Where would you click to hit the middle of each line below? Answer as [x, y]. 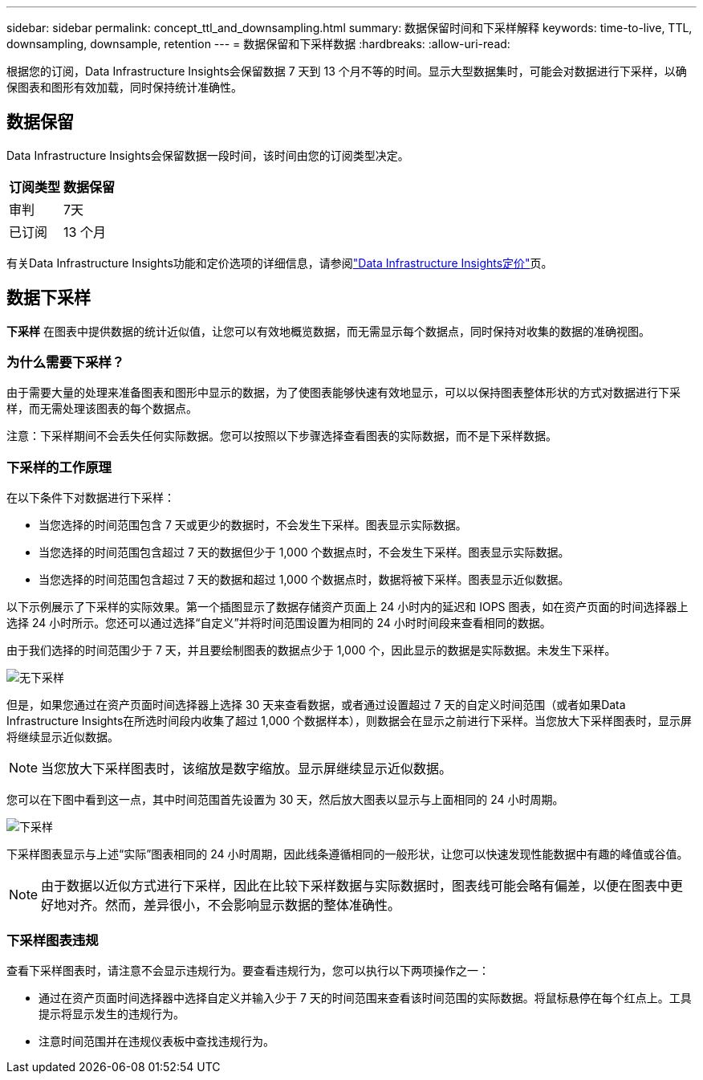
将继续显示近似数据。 [63, 737]
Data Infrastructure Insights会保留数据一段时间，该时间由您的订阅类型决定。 [208, 155]
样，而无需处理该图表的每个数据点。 [102, 409]
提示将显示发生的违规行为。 [112, 1013]
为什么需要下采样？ [66, 363]
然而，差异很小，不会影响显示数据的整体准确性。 [253, 905]
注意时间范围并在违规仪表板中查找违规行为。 [156, 1041]
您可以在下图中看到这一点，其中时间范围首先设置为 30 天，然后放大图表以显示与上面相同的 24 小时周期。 [285, 800]
